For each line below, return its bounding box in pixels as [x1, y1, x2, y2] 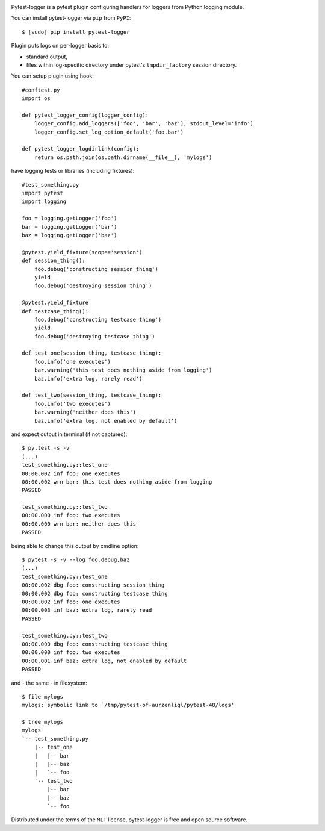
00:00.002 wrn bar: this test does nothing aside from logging [22, 478, 212, 485]
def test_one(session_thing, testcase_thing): [22, 350, 162, 356]
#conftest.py [22, 86, 60, 93]
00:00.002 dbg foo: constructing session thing [22, 582, 165, 588]
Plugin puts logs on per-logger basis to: [11, 42, 110, 49]
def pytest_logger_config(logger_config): [22, 111, 149, 119]
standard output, [26, 53, 67, 60]
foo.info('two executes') [34, 400, 111, 407]
